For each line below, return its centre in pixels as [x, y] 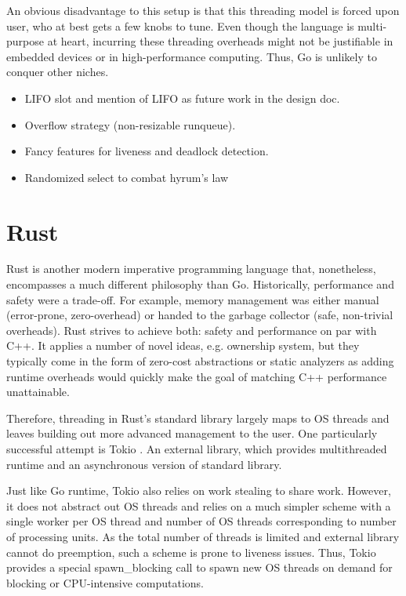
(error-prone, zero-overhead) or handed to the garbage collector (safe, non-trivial [200, 315]
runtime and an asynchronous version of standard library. [144, 464]
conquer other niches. [58, 72]
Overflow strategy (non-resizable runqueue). [130, 124]
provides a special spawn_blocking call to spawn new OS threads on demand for [199, 567]
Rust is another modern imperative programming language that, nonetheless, [191, 269]
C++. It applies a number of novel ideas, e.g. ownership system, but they [183, 345]
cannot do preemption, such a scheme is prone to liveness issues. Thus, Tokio [191, 552]
